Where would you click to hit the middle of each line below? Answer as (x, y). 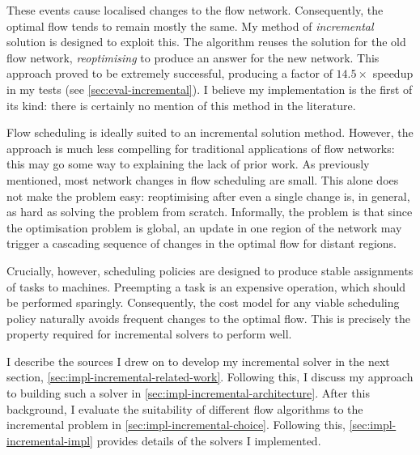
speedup (393, 73)
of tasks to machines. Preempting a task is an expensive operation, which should (206, 286)
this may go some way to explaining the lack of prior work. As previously (188, 164)
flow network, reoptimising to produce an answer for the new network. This (193, 57)
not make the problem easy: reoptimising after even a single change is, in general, (208, 196)
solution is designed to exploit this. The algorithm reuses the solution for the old (206, 42)
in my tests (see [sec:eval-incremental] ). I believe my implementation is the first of (210, 89)
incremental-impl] (50, 440)
